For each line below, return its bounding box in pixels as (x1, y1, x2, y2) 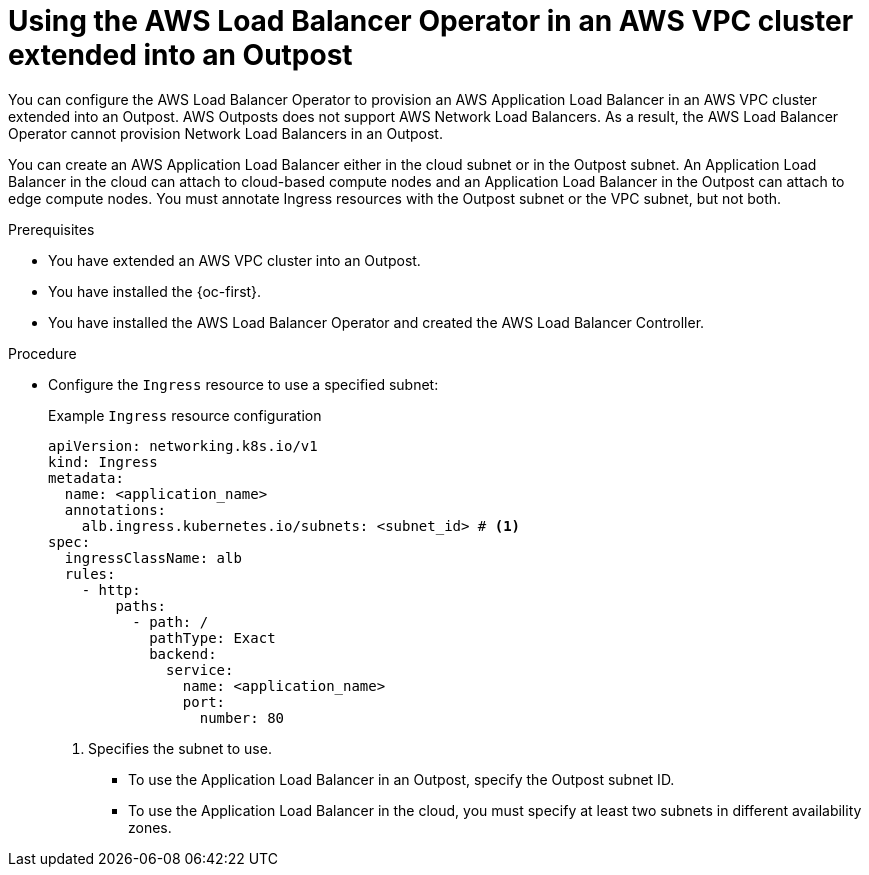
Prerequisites (8, 220, 95, 238)
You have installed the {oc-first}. (48, 282, 262, 300)
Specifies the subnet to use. (88, 739, 272, 757)
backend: (149, 645, 217, 662)
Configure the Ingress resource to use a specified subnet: (48, 375, 439, 393)
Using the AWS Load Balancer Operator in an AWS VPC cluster (8, 4, 854, 38)
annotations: (64, 501, 167, 518)
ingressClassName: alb (64, 549, 242, 566)
